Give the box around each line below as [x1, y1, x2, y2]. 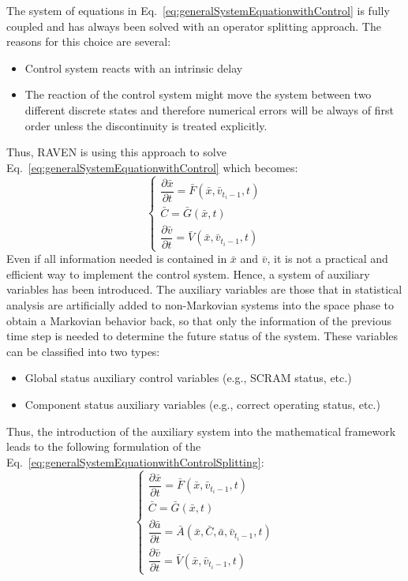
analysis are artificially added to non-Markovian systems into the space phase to [6, 297, 395, 313]
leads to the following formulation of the [6, 438, 201, 455]
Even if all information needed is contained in [6, 250, 227, 267]
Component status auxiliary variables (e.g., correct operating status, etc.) [24, 396, 380, 413]
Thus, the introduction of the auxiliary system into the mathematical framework [6, 422, 396, 439]
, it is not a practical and [267, 250, 388, 267]
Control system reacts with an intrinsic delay [24, 59, 243, 76]
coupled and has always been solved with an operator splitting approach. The [6, 17, 381, 34]
